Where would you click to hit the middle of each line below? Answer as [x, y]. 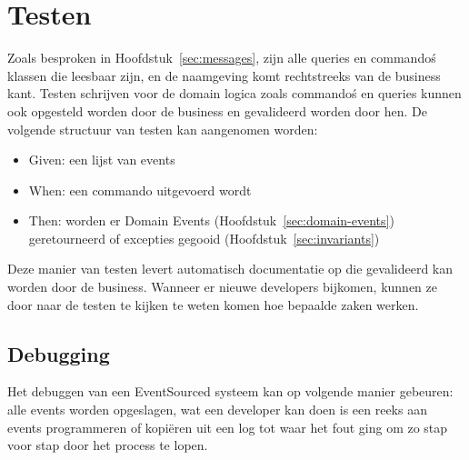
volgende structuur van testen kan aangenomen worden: [163, 129]
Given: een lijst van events [102, 160]
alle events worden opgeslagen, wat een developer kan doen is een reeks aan [217, 410]
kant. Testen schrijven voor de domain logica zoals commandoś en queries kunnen [234, 93]
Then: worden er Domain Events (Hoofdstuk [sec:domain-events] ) [211, 220]
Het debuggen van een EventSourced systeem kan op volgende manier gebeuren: [230, 391]
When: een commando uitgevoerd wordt [140, 190]
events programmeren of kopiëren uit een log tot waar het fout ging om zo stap [228, 427]
